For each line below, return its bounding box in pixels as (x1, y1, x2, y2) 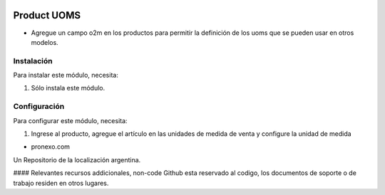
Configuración (13, 102, 65, 112)
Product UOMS (13, 9, 81, 21)
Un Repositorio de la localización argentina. (13, 155, 141, 164)
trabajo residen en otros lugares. (13, 179, 109, 187)
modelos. (31, 38, 58, 46)
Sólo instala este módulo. (31, 84, 106, 93)
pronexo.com (31, 142, 71, 151)
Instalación (13, 56, 53, 65)
